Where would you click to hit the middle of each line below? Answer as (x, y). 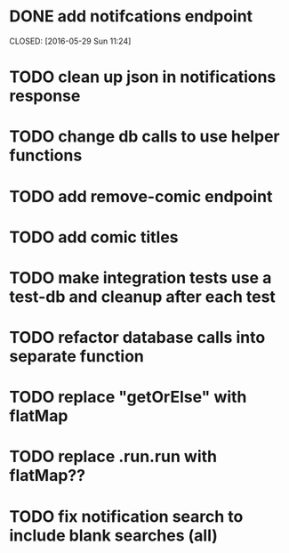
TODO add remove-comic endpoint (141, 196)
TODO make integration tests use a (140, 277)
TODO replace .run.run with (113, 457)
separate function (77, 357)
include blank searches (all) (113, 535)
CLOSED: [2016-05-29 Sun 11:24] (70, 41)
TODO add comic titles (94, 237)
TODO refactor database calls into (137, 338)
